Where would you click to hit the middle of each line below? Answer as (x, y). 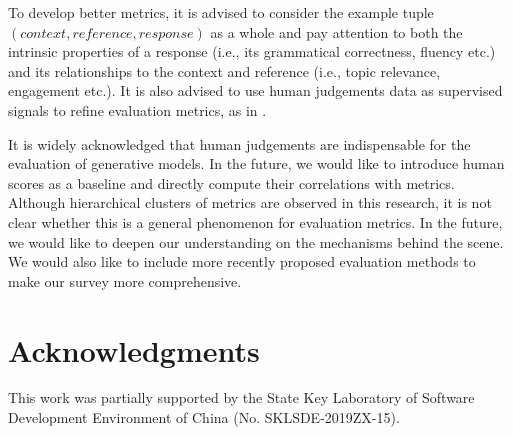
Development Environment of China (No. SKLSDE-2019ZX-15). (204, 417)
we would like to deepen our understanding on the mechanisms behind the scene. (256, 241)
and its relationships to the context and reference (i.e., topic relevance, (224, 70)
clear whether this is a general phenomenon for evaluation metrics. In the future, (255, 221)
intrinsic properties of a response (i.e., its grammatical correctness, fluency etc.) (252, 51)
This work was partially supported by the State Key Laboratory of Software (241, 397)
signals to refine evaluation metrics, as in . (137, 109)
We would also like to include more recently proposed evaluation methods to (242, 261)
